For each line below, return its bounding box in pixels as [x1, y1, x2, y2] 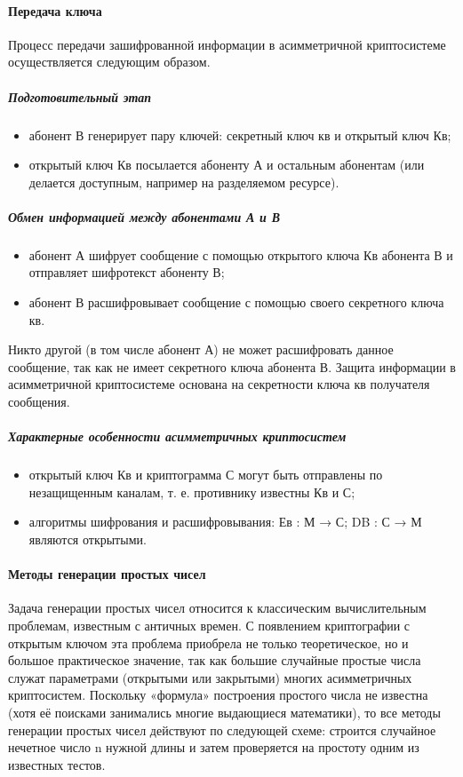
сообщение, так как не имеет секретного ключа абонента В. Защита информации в [8, 357, 456, 376]
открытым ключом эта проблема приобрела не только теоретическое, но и [8, 633, 409, 652]
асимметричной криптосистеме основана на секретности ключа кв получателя [8, 375, 430, 393]
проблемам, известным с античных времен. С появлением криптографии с [8, 615, 411, 634]
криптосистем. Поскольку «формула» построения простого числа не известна [8, 686, 428, 704]
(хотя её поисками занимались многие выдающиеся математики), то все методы [8, 702, 441, 721]
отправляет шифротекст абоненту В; [28, 263, 225, 281]
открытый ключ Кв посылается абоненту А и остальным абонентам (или [28, 155, 425, 174]
